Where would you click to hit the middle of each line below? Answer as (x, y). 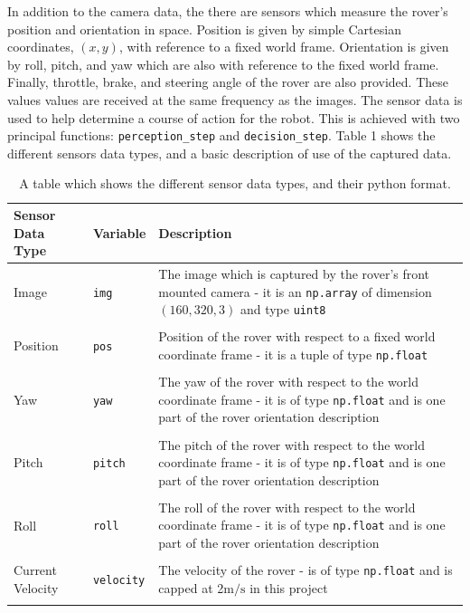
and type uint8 (283, 309)
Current (35, 570)
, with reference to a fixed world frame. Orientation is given (284, 47)
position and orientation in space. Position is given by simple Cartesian (204, 29)
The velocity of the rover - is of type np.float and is (305, 570)
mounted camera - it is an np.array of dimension (295, 291)
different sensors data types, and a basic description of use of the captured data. (230, 153)
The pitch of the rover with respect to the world (291, 444)
